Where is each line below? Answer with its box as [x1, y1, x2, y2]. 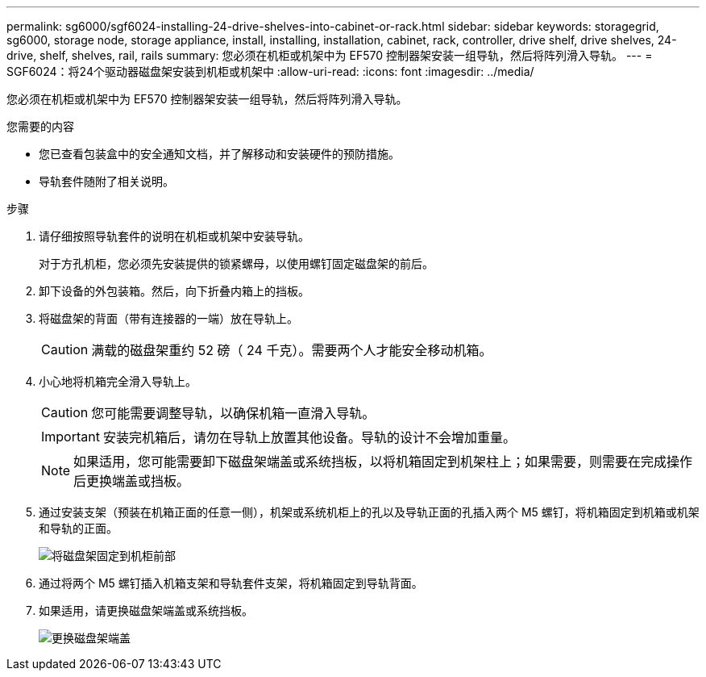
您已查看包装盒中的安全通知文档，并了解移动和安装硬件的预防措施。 [39, 147, 400, 161]
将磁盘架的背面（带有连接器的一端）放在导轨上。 [39, 311, 298, 325]
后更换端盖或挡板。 [73, 473, 190, 489]
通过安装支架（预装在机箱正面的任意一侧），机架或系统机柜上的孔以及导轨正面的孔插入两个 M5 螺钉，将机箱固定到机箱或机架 [39, 505, 700, 519]
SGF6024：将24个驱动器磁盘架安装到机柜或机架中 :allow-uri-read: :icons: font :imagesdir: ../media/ [6, 65, 534, 78]
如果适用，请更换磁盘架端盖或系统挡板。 [39, 604, 253, 617]
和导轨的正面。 [39, 521, 118, 535]
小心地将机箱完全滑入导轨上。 [39, 374, 197, 388]
